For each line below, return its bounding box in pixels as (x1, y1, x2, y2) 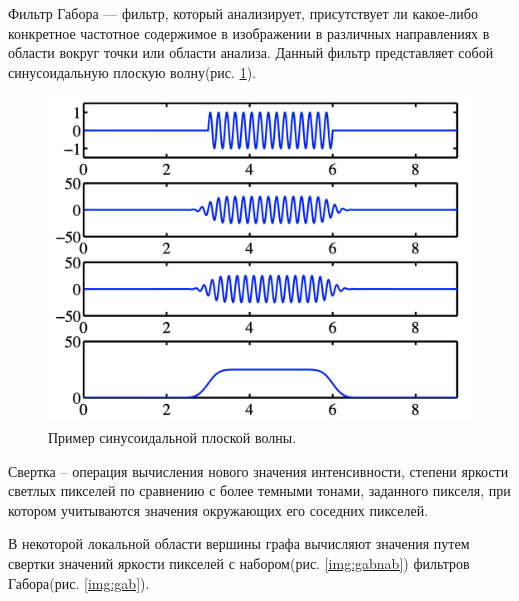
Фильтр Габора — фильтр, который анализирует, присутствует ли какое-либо (8, 3, 478, 23)
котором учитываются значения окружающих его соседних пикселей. (8, 499, 429, 520)
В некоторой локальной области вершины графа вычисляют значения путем (8, 533, 470, 554)
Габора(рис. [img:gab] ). (8, 572, 150, 593)
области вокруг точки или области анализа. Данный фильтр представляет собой (8, 42, 494, 63)
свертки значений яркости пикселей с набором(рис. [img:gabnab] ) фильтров (8, 553, 470, 574)
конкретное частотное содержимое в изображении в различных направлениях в (8, 22, 490, 43)
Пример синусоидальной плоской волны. (48, 427, 297, 448)
